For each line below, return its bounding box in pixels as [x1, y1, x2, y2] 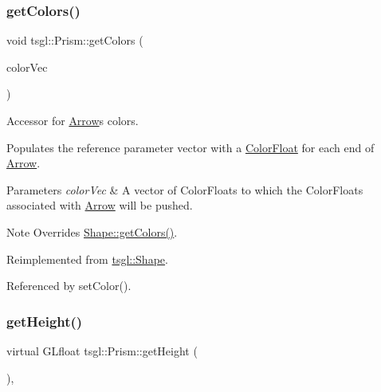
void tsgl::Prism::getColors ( [6, 32, 143, 49]
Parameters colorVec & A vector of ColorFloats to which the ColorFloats [6, 181, 363, 198]
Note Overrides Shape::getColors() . [6, 223, 178, 240]
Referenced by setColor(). [6, 277, 132, 294]
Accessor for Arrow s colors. [6, 112, 139, 128]
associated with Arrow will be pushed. [6, 197, 193, 214]
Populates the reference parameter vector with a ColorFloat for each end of [6, 139, 375, 155]
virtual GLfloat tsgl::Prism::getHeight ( [6, 342, 198, 359]
